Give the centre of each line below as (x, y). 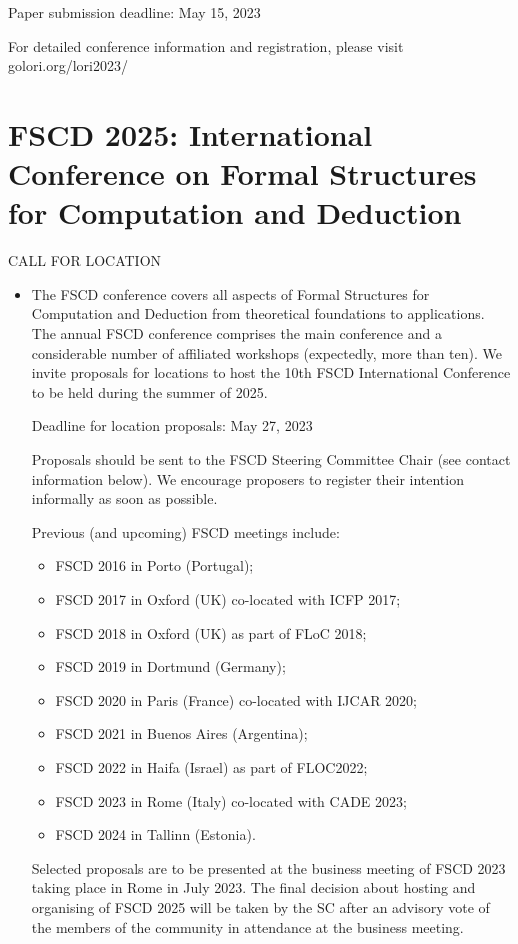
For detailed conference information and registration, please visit (206, 45)
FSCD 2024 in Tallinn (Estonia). (155, 834)
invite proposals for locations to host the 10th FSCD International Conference (271, 372)
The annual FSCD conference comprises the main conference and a (236, 333)
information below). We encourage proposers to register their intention (247, 478)
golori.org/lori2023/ (68, 65)
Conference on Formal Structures (242, 173)
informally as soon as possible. (124, 498)
